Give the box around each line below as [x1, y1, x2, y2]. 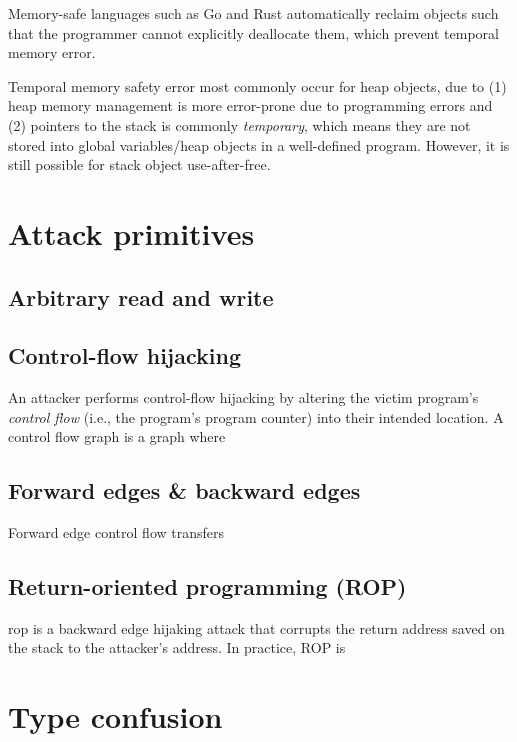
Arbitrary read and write [8, 281, 274, 312]
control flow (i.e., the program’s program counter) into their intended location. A [8, 406, 504, 427]
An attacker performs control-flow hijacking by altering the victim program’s [8, 387, 479, 408]
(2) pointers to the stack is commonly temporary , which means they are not [8, 114, 471, 135]
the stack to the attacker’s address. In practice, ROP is [8, 637, 346, 658]
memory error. [8, 42, 96, 63]
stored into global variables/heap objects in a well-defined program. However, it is [8, 134, 510, 155]
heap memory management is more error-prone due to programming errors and [8, 95, 493, 116]
